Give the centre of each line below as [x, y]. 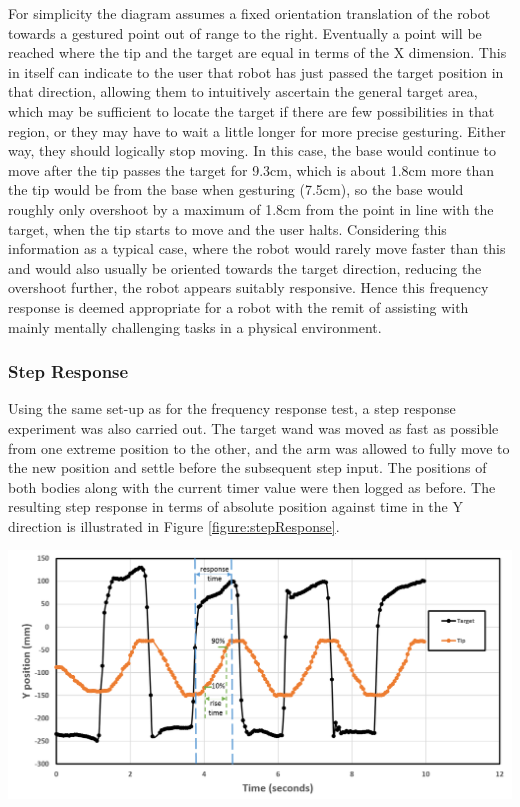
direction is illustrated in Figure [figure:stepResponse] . [174, 525]
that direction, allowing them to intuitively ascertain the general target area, [243, 91]
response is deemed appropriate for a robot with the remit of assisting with [238, 306]
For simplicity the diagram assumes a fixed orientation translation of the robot [249, 13]
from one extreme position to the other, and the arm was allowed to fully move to [259, 447]
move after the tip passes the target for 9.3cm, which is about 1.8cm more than [251, 169]
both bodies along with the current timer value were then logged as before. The [252, 486]
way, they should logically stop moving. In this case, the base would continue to [252, 150]
